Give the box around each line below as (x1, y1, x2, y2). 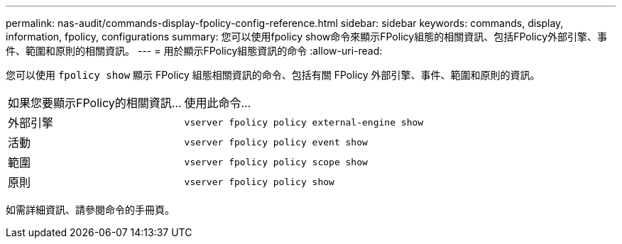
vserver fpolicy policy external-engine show (184, 116, 424, 128)
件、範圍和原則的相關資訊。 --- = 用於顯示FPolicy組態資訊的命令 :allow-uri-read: (6, 45, 383, 57)
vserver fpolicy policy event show (184, 136, 368, 148)
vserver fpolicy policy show (184, 176, 334, 187)
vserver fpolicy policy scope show (184, 156, 368, 167)
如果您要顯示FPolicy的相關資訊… (8, 96, 182, 110)
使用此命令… (184, 96, 251, 110)
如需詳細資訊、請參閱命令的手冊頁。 (6, 204, 175, 216)
